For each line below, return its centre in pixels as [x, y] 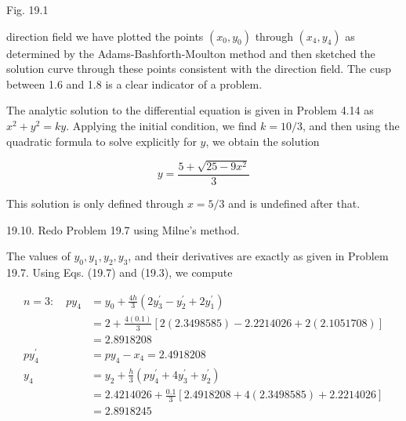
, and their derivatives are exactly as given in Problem [258, 256]
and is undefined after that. [294, 203]
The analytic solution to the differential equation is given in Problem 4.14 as [190, 110]
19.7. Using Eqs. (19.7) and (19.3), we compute [120, 272]
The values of [38, 256]
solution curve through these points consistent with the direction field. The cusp [199, 69]
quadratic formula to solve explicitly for [101, 141]
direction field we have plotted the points [105, 36]
